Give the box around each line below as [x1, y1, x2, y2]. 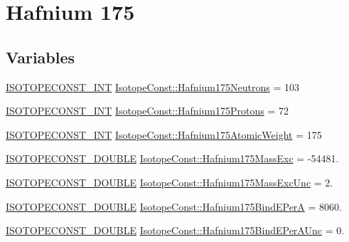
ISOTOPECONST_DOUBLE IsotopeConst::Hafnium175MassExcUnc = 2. [6, 174, 333, 189]
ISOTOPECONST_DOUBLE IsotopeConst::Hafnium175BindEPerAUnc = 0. [6, 223, 345, 238]
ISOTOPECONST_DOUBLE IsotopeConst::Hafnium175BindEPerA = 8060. [6, 199, 342, 214]
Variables [6, 46, 75, 68]
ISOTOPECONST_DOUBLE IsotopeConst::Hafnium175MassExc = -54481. [6, 151, 339, 166]
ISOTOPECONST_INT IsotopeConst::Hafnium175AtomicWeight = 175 [6, 127, 322, 142]
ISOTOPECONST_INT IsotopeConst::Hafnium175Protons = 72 [6, 103, 289, 118]
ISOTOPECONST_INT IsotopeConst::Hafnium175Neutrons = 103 [6, 79, 299, 94]
